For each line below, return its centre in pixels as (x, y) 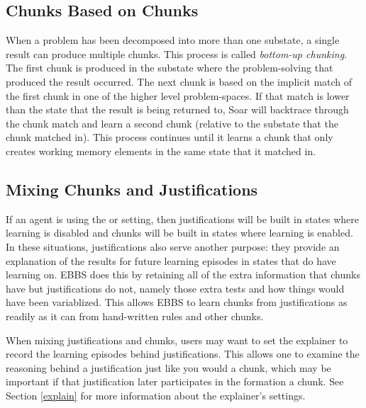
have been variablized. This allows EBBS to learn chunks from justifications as (177, 302)
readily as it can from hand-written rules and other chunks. (135, 316)
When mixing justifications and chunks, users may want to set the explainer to (177, 340)
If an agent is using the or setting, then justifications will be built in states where (183, 219)
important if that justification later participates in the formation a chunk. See (175, 381)
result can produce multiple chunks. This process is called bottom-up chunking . (176, 53)
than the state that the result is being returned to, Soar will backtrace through (177, 109)
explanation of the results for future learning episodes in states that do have (171, 260)
